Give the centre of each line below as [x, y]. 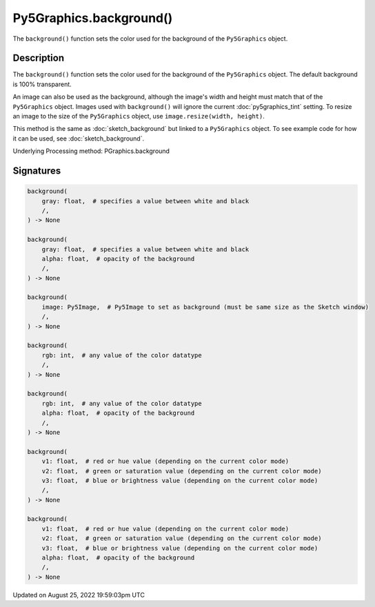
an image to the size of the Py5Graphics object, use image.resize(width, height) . [139, 116]
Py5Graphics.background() [93, 18]
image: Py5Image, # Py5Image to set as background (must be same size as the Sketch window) [205, 307]
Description [39, 58]
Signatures [37, 171]
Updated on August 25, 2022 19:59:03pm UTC [79, 595]
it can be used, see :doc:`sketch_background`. [79, 138]
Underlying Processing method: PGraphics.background [91, 151]
